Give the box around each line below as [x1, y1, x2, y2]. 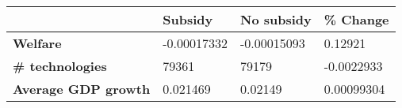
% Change [324, 10, 389, 28]
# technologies [13, 57, 107, 75]
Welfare [13, 34, 62, 52]
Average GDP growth [13, 80, 151, 98]
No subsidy [239, 10, 312, 28]
